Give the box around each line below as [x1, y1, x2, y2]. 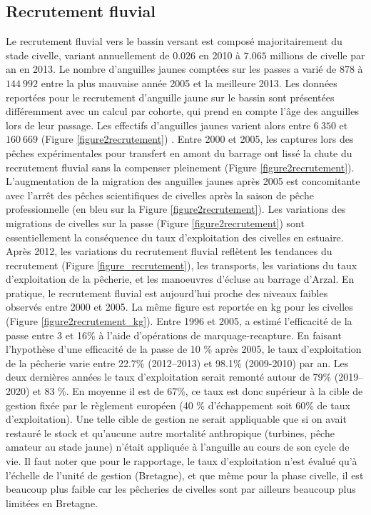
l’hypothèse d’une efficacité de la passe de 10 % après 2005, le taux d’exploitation [6, 341, 362, 356]
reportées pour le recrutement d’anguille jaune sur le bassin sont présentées [6, 89, 335, 104]
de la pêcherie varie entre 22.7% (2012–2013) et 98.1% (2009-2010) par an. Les [6, 355, 349, 370]
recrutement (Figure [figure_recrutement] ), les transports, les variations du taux [6, 257, 357, 272]
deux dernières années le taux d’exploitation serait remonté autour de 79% [6, 369, 332, 384]
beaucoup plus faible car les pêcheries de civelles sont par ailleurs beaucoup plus [6, 481, 356, 496]
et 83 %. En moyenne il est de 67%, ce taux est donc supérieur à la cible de [33, 384, 363, 399]
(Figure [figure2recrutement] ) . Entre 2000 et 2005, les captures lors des [41, 131, 354, 146]
